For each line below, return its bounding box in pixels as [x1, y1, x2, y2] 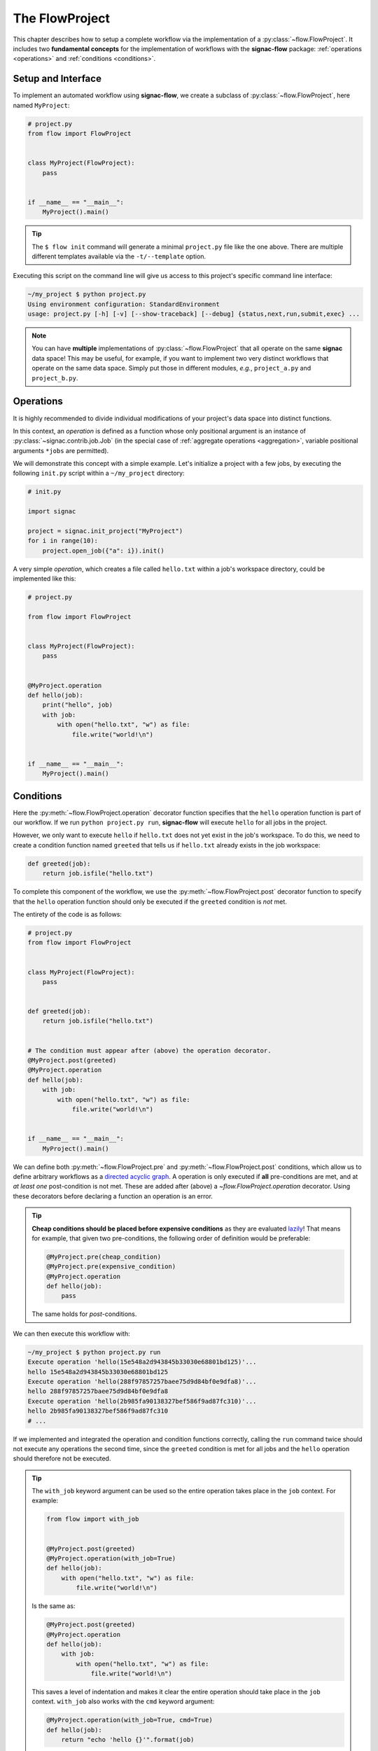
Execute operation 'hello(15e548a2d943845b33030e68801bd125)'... [27, 1358, 257, 1366]
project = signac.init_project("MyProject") [27, 527, 183, 535]
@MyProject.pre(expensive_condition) [46, 1263, 176, 1271]
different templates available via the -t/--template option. [31, 252, 206, 261]
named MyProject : [13, 101, 70, 109]
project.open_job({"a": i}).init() [42, 546, 164, 555]
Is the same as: [31, 1602, 76, 1610]
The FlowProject [13, 11, 111, 26]
